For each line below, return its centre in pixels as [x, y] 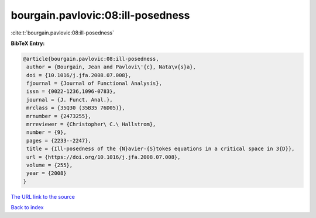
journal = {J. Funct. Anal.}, [70, 100]
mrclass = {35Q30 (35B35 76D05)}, [76, 108]
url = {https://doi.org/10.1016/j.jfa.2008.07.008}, [104, 157]
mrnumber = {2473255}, [59, 116]
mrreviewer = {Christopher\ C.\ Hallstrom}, [91, 124]
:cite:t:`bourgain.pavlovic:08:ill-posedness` [62, 33]
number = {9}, [47, 132]
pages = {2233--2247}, [59, 141]
